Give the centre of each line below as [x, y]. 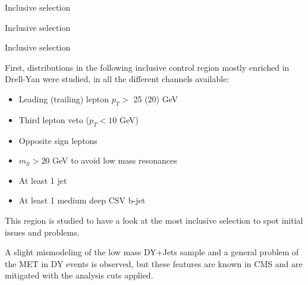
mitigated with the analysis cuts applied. [79, 275]
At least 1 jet [43, 180]
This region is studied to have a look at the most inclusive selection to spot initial [154, 220]
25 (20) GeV [156, 98]
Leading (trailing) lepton [64, 98]
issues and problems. [42, 232]
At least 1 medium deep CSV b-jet [82, 200]
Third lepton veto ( [54, 119]
